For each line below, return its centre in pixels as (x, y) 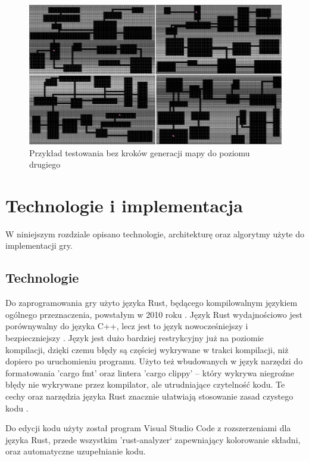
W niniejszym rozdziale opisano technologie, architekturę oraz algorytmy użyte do (155, 233)
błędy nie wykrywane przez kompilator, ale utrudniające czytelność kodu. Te (145, 384)
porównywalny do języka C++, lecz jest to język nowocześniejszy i (127, 326)
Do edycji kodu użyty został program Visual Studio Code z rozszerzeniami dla (148, 428)
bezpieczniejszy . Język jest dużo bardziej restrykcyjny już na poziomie (135, 338)
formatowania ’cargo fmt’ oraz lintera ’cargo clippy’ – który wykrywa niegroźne (150, 372)
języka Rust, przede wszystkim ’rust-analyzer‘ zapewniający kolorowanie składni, (153, 439)
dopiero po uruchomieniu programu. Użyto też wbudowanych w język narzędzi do (154, 361)
